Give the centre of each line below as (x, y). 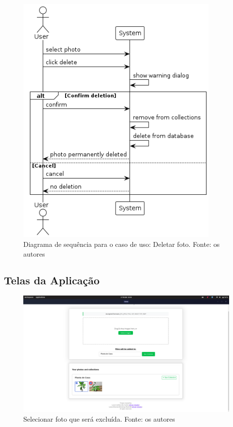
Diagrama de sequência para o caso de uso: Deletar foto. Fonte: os (122, 244)
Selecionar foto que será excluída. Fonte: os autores (99, 418)
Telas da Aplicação (52, 280)
